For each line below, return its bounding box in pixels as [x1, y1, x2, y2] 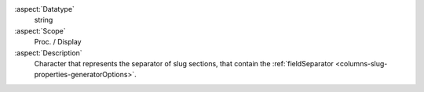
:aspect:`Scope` [14, 26, 66, 35]
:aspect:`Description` [14, 48, 82, 58]
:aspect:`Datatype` [14, 5, 75, 13]
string [34, 16, 53, 25]
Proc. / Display [34, 37, 82, 47]
